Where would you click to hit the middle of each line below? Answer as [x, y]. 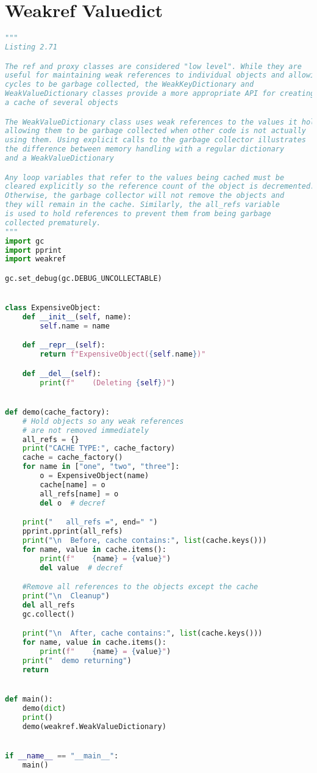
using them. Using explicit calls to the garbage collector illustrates [155, 140]
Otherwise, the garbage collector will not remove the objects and [145, 196]
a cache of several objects [62, 103]
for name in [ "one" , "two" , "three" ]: [101, 467]
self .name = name [75, 326]
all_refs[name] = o [79, 494]
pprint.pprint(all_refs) [73, 532]
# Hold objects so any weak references [103, 421]
